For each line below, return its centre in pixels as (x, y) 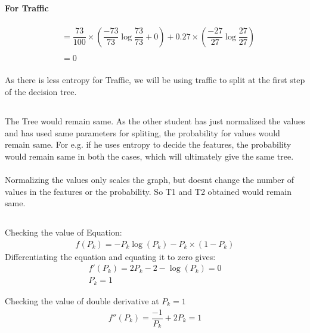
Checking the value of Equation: (63, 232)
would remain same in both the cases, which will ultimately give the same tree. (149, 156)
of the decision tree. (41, 92)
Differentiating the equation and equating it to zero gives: (110, 256)
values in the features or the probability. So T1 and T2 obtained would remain (148, 191)
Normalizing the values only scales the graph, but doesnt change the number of (149, 180)
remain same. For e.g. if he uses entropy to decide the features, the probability (148, 144)
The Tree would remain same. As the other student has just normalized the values (155, 121)
